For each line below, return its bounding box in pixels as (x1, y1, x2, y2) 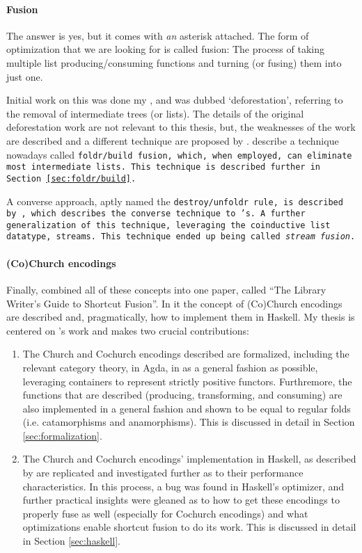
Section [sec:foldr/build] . (6, 173, 136, 184)
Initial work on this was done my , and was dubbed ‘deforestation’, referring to (6, 93, 343, 107)
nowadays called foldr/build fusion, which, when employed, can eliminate (6, 147, 352, 161)
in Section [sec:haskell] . (22, 534, 120, 548)
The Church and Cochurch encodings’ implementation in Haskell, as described (22, 451, 356, 466)
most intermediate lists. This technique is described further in (6, 162, 321, 173)
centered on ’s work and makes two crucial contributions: (6, 323, 249, 337)
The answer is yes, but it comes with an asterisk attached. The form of (6, 28, 309, 42)
